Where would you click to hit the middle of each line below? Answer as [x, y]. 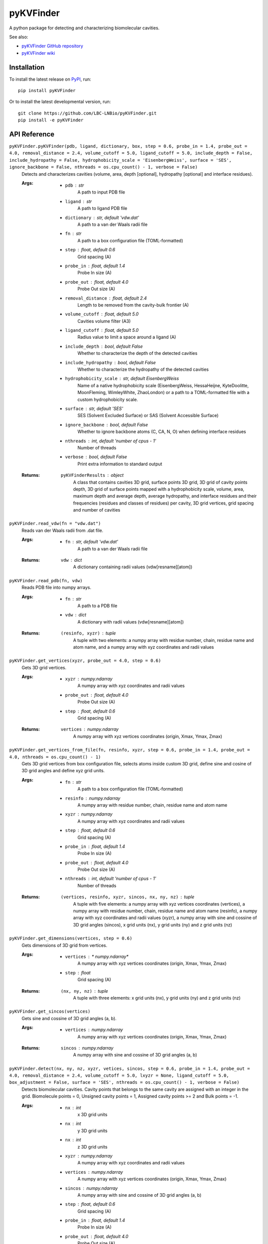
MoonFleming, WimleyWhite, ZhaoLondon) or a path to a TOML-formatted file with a [164, 393]
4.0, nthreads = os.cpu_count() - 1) [55, 757]
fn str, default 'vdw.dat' [92, 542]
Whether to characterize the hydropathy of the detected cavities [143, 369]
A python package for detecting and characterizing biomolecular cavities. [84, 28]
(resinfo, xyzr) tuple [88, 633]
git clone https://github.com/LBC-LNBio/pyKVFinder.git [87, 113]
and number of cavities [97, 510]
